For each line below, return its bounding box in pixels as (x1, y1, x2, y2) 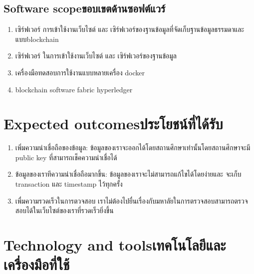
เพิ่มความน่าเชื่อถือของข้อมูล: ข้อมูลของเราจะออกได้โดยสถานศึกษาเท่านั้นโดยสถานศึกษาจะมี (15, 142, 251, 153)
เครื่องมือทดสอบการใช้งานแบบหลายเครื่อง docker (15, 67, 145, 77)
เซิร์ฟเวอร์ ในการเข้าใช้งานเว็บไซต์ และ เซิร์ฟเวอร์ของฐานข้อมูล (15, 50, 177, 61)
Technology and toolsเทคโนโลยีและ (3, 235, 226, 255)
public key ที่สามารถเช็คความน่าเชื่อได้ (15, 152, 117, 162)
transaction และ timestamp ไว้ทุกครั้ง (15, 179, 123, 189)
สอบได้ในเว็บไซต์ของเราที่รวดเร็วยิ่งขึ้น (15, 205, 114, 216)
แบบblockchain (15, 33, 59, 44)
